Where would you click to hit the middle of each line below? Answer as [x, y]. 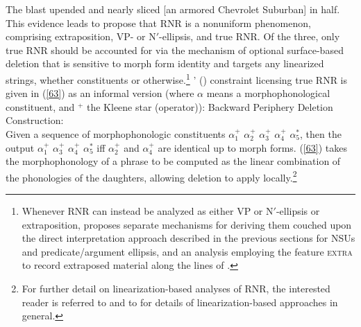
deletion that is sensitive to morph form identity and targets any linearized [165, 63]
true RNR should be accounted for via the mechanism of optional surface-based [175, 50]
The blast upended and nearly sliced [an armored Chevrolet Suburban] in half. [173, 9]
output [20, 147]
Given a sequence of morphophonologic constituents [116, 134]
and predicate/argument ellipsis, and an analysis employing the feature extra [187, 251]
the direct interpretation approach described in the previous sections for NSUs [188, 238]
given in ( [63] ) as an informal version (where [100, 93]
